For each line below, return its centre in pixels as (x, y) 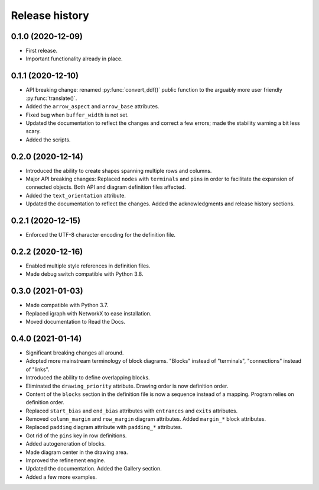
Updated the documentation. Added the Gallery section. (94, 469)
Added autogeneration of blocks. (66, 444)
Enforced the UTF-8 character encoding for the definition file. (100, 235)
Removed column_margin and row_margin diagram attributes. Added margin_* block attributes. (146, 419)
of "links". (38, 369)
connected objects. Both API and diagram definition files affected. (106, 187)
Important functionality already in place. (74, 59)
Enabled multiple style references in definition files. (88, 266)
